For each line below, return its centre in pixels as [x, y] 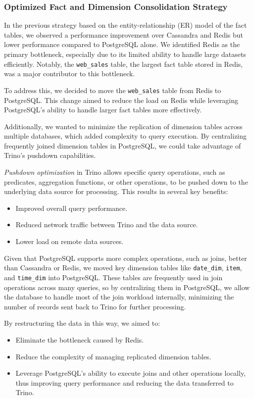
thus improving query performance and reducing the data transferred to [125, 382]
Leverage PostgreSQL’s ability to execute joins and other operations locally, [131, 373]
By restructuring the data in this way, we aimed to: [82, 323]
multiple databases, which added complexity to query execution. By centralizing [126, 136]
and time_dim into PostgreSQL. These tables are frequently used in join [113, 277]
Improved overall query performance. [72, 208]
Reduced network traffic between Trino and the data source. [107, 224]
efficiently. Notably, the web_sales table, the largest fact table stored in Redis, [124, 64]
